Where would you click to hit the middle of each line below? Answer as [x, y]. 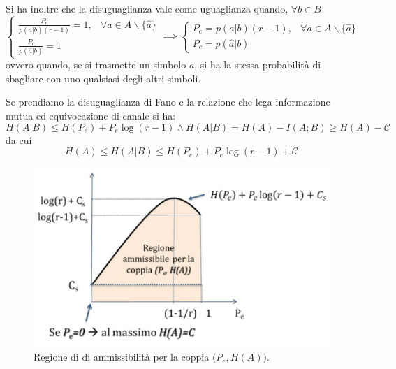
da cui [19, 139]
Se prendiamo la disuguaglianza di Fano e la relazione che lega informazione [168, 102]
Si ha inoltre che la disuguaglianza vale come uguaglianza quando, [147, 8]
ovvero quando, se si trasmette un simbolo [96, 65]
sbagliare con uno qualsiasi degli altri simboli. [103, 78]
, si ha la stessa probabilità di [258, 65]
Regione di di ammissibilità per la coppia [122, 357]
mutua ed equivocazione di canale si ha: [91, 115]
